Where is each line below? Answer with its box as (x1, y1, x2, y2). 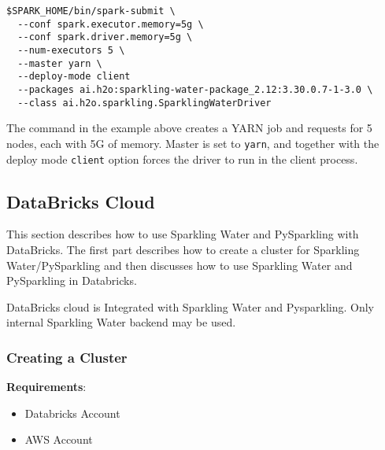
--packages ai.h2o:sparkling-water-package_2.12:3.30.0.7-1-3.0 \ (17, 83, 373, 95)
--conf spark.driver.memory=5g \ (17, 31, 193, 43)
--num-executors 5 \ (17, 44, 125, 56)
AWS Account (24, 431, 93, 448)
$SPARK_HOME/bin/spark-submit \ (6, 6, 176, 17)
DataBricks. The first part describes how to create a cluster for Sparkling (6, 241, 360, 257)
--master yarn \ (17, 57, 102, 69)
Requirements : (6, 378, 87, 395)
